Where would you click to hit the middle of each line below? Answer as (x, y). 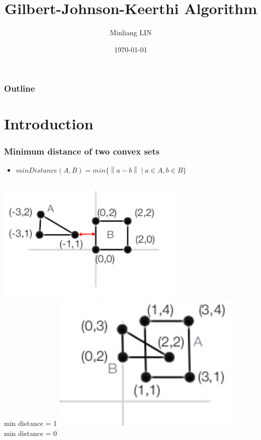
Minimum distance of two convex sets (82, 151)
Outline (20, 88)
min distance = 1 (31, 423)
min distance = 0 (31, 433)
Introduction (49, 124)
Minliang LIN (131, 32)
